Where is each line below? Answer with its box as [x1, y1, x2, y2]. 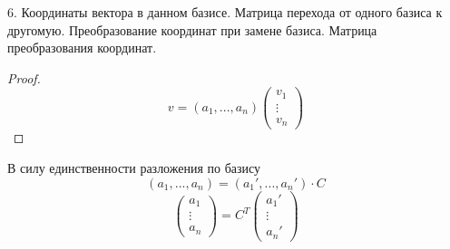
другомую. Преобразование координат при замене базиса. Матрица [7, 20, 377, 39]
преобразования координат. [7, 38, 157, 57]
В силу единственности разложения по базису [7, 158, 261, 177]
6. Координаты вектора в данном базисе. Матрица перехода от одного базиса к [7, 3, 443, 21]
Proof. [7, 68, 41, 87]
